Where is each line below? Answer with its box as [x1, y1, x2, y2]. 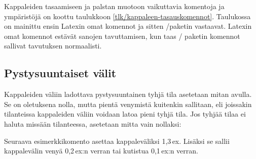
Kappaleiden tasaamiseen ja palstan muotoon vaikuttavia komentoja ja [4, 1, 225, 11]
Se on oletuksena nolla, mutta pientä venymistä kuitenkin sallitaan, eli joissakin [4, 98, 252, 109]
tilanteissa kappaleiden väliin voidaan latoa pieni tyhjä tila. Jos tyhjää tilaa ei [4, 109, 246, 119]
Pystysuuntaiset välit [4, 65, 117, 81]
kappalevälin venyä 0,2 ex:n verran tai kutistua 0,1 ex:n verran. [4, 145, 198, 156]
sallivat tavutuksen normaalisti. [4, 40, 102, 51]
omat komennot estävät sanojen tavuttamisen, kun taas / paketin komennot [4, 30, 240, 41]
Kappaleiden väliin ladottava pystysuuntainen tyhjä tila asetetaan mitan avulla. [4, 89, 252, 99]
